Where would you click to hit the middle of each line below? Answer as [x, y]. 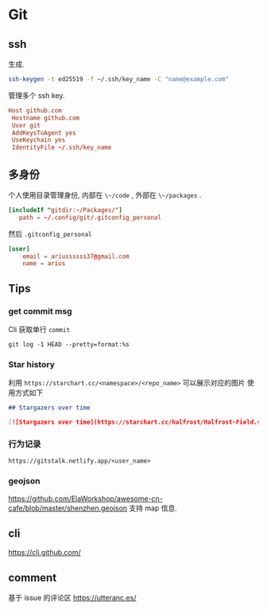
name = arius [44, 264]
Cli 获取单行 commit [39, 329]
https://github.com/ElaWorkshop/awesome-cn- [85, 499]
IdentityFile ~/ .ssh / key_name [62, 148]
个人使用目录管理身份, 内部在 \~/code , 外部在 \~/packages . [105, 195]
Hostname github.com [46, 118]
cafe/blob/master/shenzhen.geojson [68, 508]
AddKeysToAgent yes [44, 133]
